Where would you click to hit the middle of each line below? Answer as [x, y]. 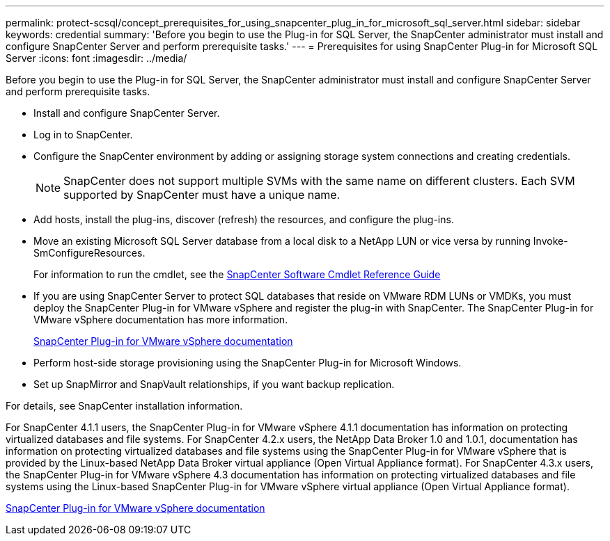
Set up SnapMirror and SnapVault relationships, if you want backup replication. [214, 384]
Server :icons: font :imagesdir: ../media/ [96, 58]
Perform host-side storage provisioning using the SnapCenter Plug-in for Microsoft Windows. [248, 363]
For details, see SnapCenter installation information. [124, 406]
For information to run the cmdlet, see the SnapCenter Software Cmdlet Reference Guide [237, 274]
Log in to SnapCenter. [83, 135]
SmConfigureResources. [89, 253]
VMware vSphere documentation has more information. [161, 320]
